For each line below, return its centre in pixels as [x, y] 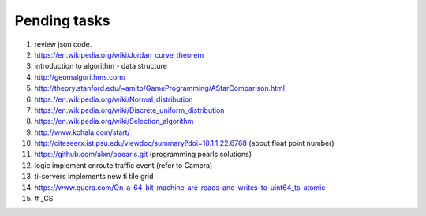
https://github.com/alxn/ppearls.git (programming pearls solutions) [143, 155]
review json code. [63, 44]
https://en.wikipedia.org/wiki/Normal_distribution [114, 99]
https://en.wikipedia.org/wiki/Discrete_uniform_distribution [129, 110]
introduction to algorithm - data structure [101, 66]
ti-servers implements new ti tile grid [94, 177]
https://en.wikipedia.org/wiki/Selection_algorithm [114, 121]
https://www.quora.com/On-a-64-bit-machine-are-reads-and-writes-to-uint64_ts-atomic [180, 187]
